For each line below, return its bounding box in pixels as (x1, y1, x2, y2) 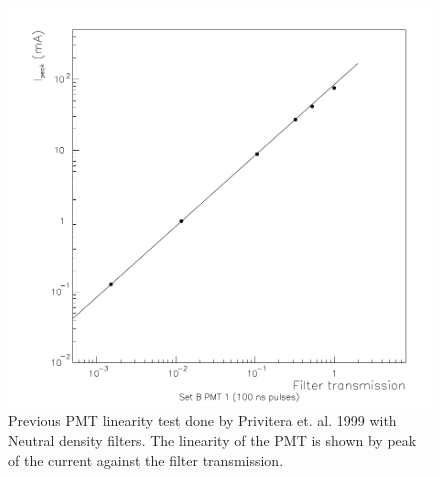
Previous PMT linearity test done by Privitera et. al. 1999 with (8, 410, 397, 431)
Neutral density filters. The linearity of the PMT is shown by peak (8, 430, 417, 450)
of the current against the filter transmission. (8, 449, 284, 470)
